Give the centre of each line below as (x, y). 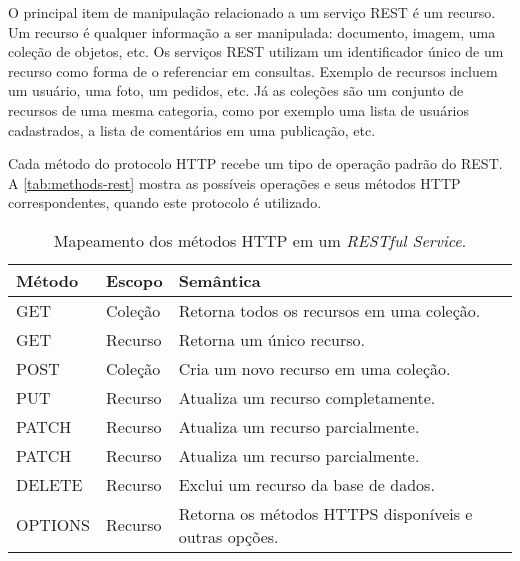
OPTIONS (53, 525)
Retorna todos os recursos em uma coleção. (329, 310)
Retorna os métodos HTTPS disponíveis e (325, 513)
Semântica (219, 280)
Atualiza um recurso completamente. (307, 397)
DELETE (49, 484)
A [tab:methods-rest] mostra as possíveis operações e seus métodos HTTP (234, 182)
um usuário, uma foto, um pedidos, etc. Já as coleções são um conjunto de (236, 90)
